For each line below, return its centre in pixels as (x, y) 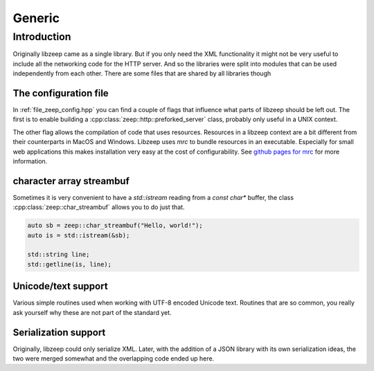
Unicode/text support (60, 286)
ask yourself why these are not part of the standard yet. (92, 312)
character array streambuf (71, 181)
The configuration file (61, 93)
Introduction (42, 37)
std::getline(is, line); (70, 264)
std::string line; (59, 255)
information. (30, 161)
